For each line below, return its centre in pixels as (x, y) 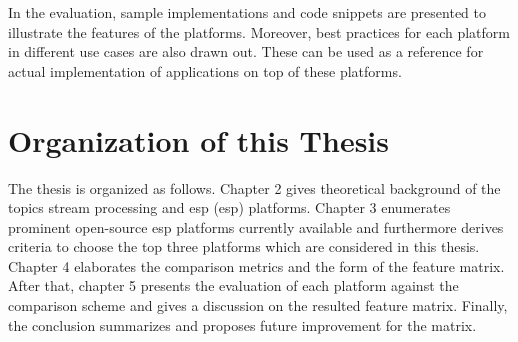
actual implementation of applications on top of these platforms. (205, 70)
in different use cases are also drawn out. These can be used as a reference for (246, 51)
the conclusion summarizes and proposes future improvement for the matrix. (242, 324)
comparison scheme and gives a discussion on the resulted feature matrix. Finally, (258, 305)
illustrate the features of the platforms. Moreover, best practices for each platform (259, 31)
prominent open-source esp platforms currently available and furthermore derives (256, 226)
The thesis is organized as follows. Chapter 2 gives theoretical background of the (254, 187)
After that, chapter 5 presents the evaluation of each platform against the (233, 285)
